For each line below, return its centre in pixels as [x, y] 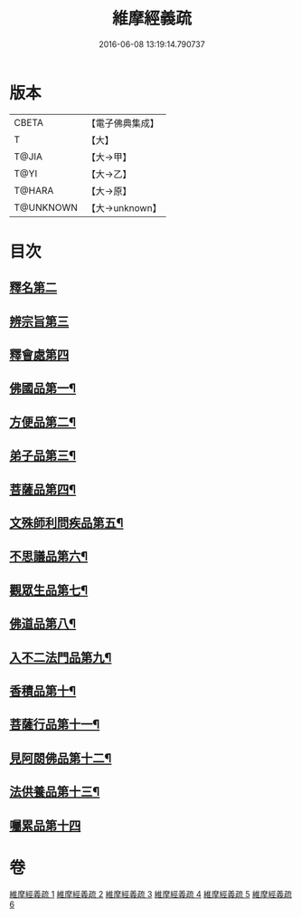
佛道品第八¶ [43, 624]
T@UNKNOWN [46, 207]
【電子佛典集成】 [123, 123]
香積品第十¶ [43, 690]
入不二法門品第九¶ [61, 657]
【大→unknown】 [124, 207]
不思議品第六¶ [49, 556]
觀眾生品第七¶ [49, 590]
